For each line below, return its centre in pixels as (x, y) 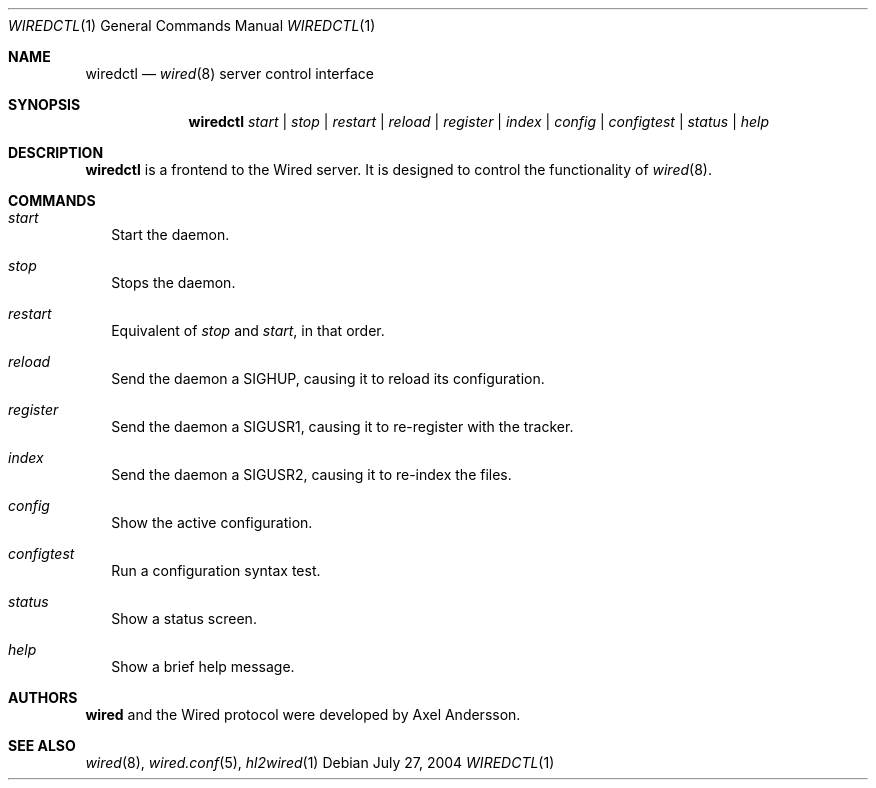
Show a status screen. (184, 618)
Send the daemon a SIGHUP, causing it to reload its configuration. (328, 378)
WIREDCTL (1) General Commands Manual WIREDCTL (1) (192, 25)
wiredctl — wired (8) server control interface (229, 73)
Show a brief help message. (203, 666)
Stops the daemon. (173, 282)
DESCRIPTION (56, 152)
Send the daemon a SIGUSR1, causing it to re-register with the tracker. (342, 426)
